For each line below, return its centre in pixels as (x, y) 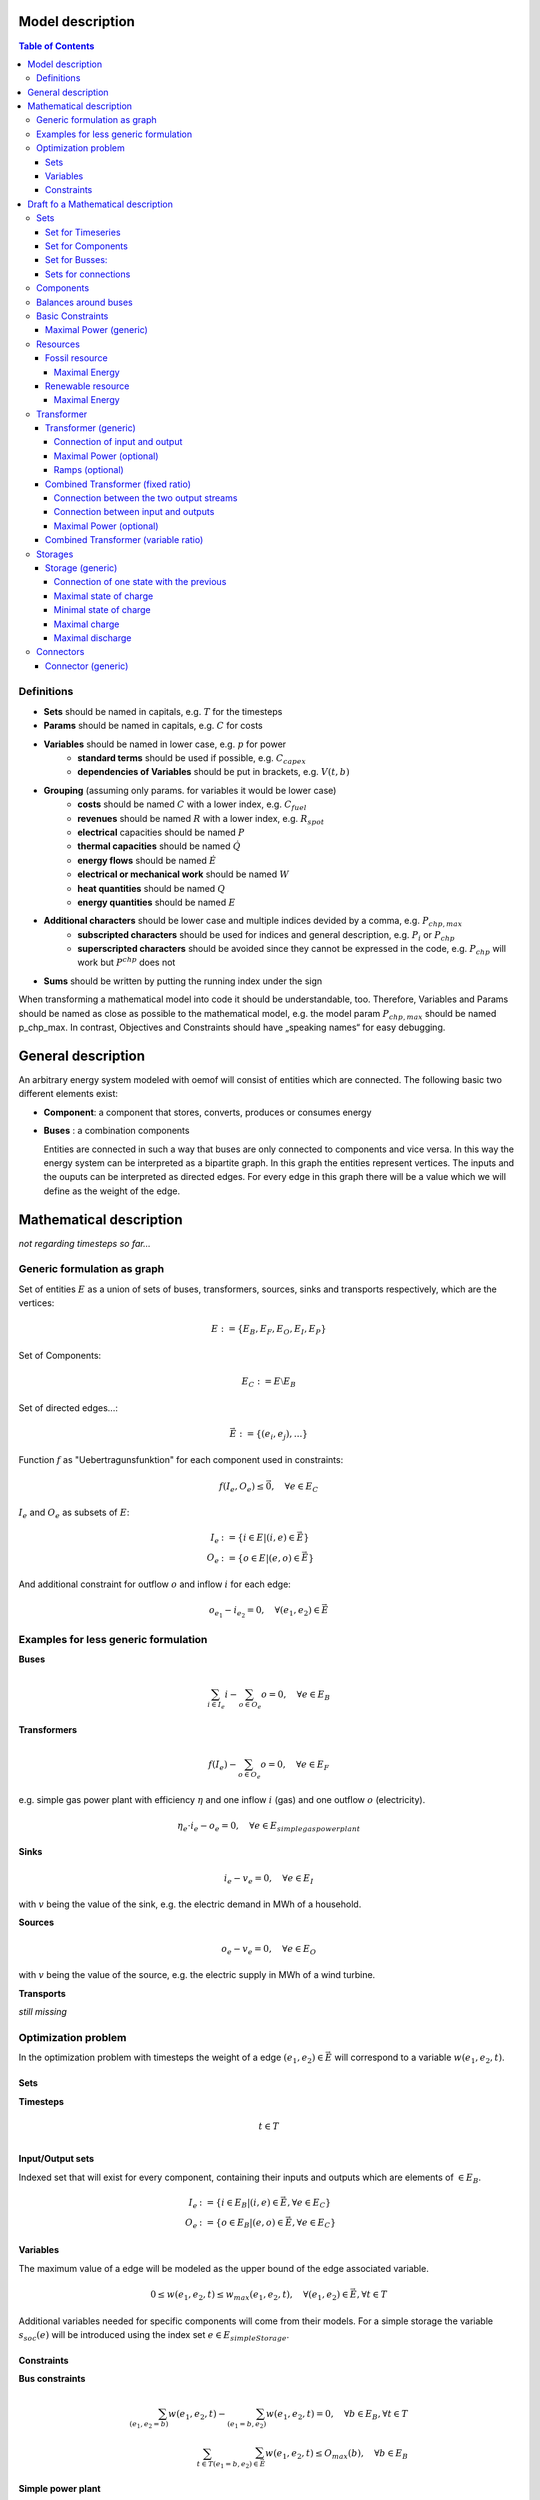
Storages (55, 554)
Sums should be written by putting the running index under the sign (183, 981)
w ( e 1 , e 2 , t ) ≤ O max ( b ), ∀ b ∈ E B (337, 2454)
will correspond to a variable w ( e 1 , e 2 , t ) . (419, 2058)
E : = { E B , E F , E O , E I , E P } (268, 1330)
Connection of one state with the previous (140, 582)
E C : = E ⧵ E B (269, 1382)
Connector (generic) (87, 666)
